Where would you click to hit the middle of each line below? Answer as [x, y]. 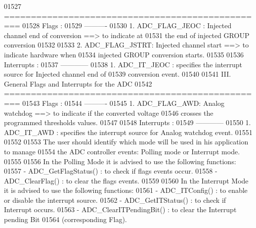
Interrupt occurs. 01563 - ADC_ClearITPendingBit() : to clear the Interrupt [120, 209]
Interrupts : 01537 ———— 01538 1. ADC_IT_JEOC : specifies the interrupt [123, 64]
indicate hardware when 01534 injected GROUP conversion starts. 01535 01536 [124, 54]
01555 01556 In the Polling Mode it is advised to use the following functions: [120, 161]
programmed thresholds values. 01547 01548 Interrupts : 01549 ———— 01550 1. [128, 122]
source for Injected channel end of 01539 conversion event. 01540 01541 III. [118, 74]
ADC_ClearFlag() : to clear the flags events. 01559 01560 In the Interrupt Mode [126, 180]
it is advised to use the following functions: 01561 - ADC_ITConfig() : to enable [126, 190]
